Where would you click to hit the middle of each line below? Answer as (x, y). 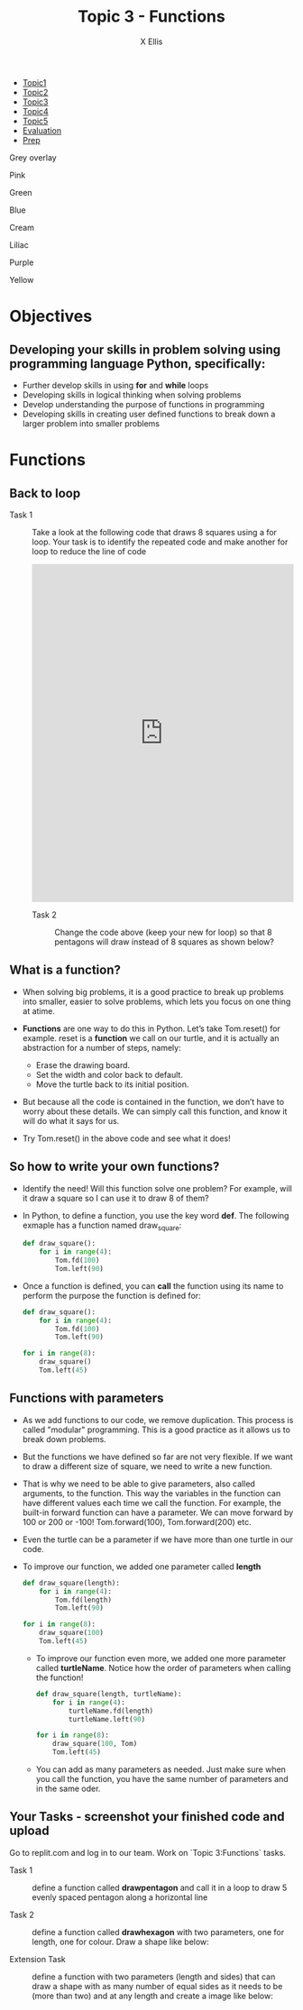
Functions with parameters (87, 1398)
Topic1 (34, 82)
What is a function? (65, 970)
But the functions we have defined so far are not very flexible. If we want (157, 1457)
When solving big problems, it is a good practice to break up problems (153, 991)
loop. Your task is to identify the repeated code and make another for (160, 542)
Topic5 (35, 121)
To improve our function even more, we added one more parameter (161, 1658)
